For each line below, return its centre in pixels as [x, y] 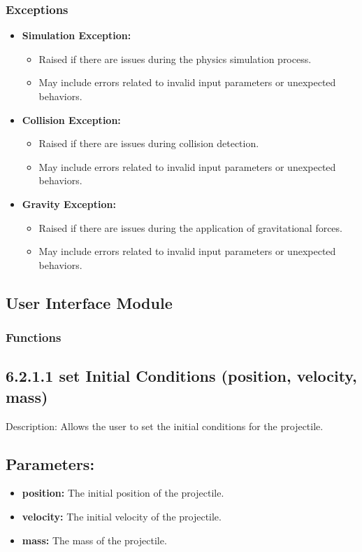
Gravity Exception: [69, 203]
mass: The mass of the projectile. [94, 540]
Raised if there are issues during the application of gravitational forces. [190, 227]
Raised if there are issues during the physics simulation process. [175, 58]
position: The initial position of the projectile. [123, 493]
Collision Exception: [71, 119]
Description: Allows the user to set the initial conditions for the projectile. [165, 426]
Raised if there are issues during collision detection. [149, 143]
